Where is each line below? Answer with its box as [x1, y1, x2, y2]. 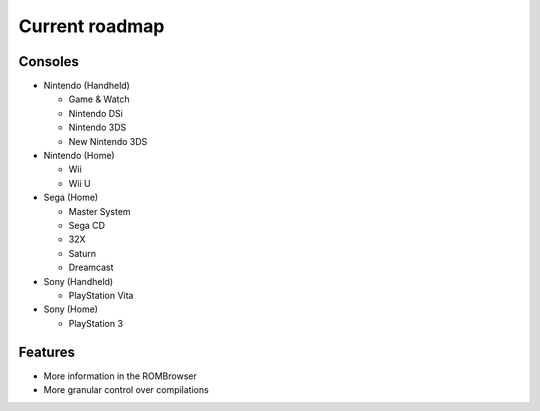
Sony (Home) [43, 303, 99, 315]
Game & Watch [68, 93, 130, 105]
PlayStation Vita [68, 289, 134, 301]
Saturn [68, 247, 97, 259]
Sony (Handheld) [43, 275, 114, 287]
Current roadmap [18, 15, 165, 37]
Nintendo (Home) [43, 150, 115, 162]
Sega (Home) [43, 191, 99, 204]
